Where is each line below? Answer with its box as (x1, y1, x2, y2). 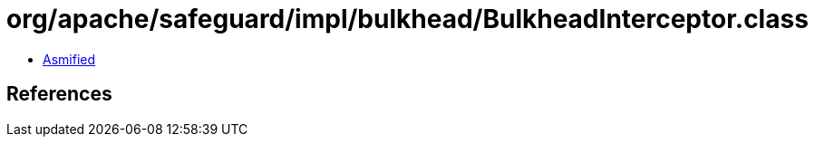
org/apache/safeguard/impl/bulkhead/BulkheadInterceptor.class (6, 4, 809, 34)
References (6, 82, 112, 106)
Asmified (43, 51, 96, 67)
